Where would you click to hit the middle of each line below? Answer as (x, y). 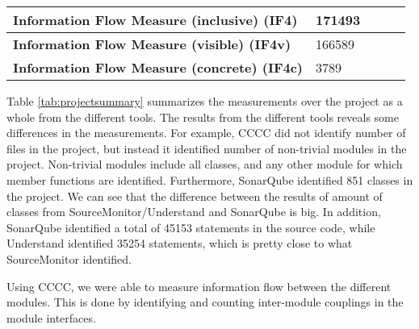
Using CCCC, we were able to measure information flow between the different (199, 286)
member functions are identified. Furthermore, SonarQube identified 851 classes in (210, 179)
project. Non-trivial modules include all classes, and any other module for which (205, 164)
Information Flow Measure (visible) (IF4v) (152, 44)
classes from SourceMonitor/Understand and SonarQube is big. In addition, (194, 212)
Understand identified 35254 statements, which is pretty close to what (180, 243)
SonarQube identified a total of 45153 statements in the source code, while (191, 227)
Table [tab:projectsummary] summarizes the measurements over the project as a (205, 101)
